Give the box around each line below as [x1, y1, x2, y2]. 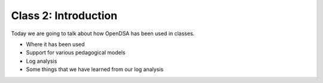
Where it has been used [26, 41, 85, 48]
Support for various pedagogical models [26, 49, 126, 56]
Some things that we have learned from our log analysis [26, 66, 164, 73]
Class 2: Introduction [11, 9, 118, 22]
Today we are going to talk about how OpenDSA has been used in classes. [11, 30, 195, 37]
